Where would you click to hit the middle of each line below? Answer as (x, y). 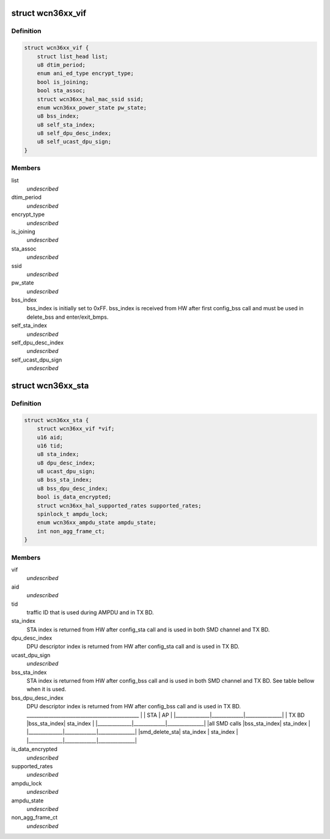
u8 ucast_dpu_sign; (66, 471)
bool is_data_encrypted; (74, 497)
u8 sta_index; (58, 454)
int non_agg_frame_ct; (71, 531)
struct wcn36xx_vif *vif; (76, 429)
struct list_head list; (72, 56)
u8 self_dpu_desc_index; (74, 133)
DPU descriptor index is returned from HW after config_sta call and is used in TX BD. (133, 647)
